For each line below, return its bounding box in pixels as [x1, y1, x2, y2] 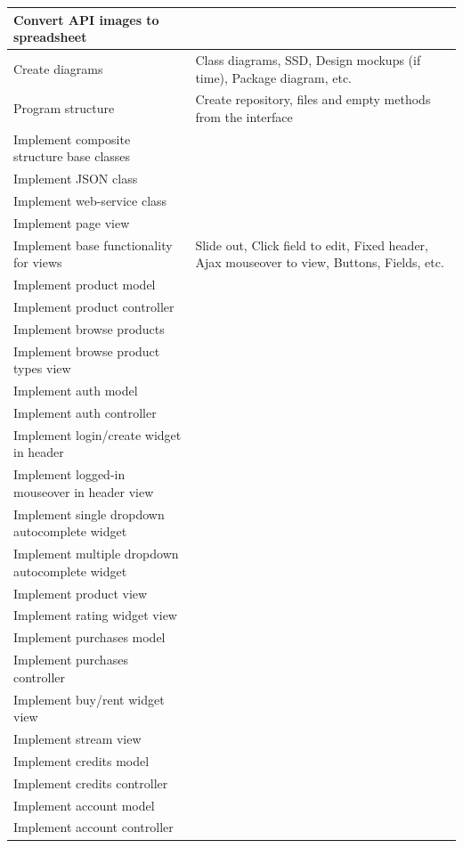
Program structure [13, 99, 115, 118]
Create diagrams [13, 59, 103, 77]
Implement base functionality [13, 235, 173, 254]
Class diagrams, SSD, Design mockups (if [195, 50, 421, 69]
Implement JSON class [13, 169, 138, 188]
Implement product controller [13, 298, 175, 316]
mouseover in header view [13, 482, 154, 501]
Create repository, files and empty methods [195, 90, 431, 109]
